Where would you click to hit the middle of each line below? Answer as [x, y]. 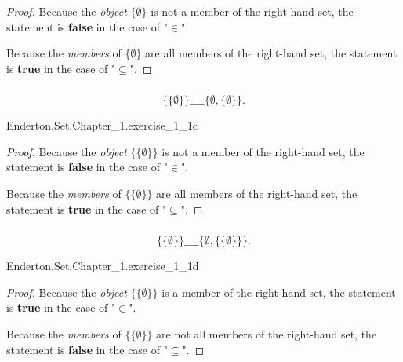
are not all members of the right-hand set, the [267, 333]
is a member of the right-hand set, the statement [279, 292]
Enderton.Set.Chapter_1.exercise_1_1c [102, 125]
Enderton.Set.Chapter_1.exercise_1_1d [103, 266]
